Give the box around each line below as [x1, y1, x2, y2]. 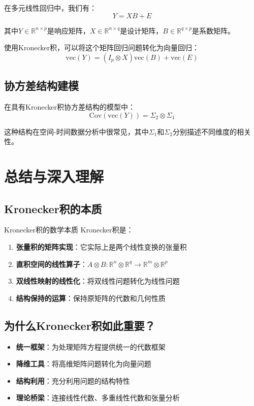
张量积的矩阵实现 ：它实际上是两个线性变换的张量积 [16, 241, 187, 252]
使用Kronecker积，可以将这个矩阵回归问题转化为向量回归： [4, 42, 199, 53]
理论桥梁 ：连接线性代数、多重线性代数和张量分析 [16, 392, 180, 403]
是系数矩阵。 [192, 25, 235, 36]
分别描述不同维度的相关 [172, 126, 251, 137]
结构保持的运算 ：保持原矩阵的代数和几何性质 [16, 292, 166, 303]
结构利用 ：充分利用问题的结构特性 [16, 375, 130, 386]
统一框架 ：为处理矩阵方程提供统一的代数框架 [16, 341, 166, 352]
